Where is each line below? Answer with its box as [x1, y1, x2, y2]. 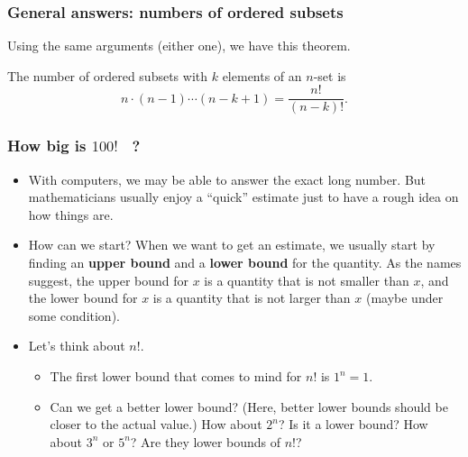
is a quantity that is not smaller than [204, 270, 409, 289]
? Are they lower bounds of [130, 432, 281, 451]
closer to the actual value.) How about [50, 415, 262, 434]
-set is [313, 66, 346, 85]
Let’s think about [28, 336, 125, 355]
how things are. [28, 205, 114, 224]
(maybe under [365, 288, 444, 307]
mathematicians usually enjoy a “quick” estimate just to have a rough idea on [28, 187, 459, 206]
